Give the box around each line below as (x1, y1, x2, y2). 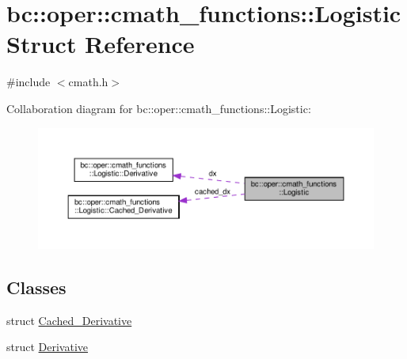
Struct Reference (6, 28, 195, 60)
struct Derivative (6, 338, 89, 355)
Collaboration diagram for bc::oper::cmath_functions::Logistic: (6, 100, 311, 116)
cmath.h (68, 74, 108, 90)
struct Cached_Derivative (6, 312, 132, 328)
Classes (6, 274, 67, 299)
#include (6, 74, 51, 90)
